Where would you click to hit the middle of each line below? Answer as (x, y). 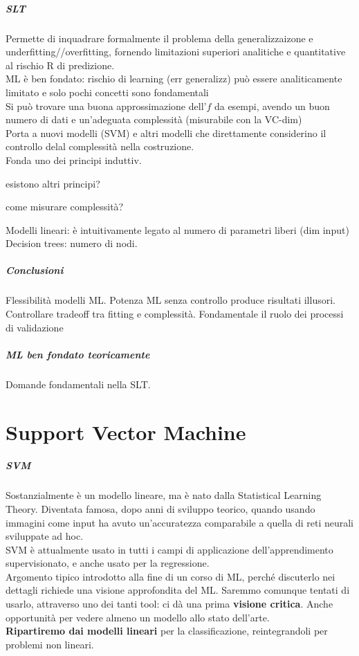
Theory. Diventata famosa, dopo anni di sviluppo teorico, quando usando (160, 508)
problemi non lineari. (50, 644)
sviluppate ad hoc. (45, 536)
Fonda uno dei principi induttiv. (74, 160)
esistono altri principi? (53, 183)
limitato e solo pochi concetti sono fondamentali (107, 92)
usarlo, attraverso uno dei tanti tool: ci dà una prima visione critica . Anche (169, 604)
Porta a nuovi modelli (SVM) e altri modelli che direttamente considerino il (166, 133)
